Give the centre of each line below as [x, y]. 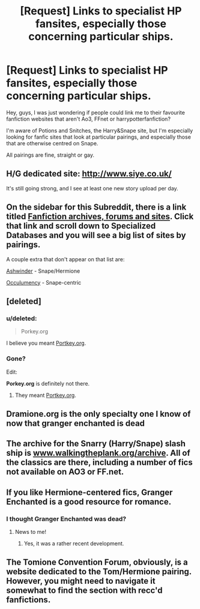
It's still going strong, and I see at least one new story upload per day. [92, 188]
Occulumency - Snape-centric [44, 282]
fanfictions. [29, 600]
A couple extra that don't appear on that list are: [65, 259]
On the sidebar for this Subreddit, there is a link [96, 208]
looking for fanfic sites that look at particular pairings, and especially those [98, 137]
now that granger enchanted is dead [76, 423]
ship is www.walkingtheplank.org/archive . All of [98, 453]
